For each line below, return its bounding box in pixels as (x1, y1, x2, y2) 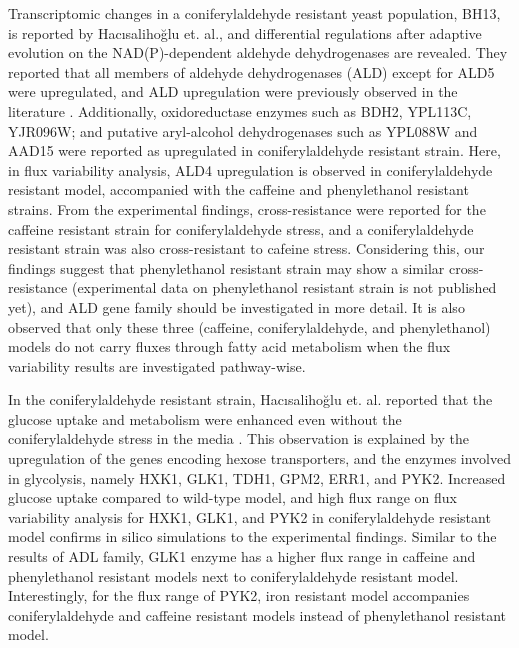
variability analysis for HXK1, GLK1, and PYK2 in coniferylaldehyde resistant (8, 506, 491, 527)
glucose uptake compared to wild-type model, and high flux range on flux (8, 487, 457, 508)
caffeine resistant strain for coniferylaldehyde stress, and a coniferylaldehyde (8, 218, 474, 239)
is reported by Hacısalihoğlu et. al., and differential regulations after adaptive (8, 22, 482, 43)
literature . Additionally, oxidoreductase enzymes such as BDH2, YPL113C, (8, 100, 472, 121)
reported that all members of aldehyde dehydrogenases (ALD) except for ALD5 (8, 61, 495, 82)
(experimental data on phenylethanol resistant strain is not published (71, 277, 497, 298)
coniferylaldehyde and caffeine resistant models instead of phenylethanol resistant (8, 604, 506, 625)
